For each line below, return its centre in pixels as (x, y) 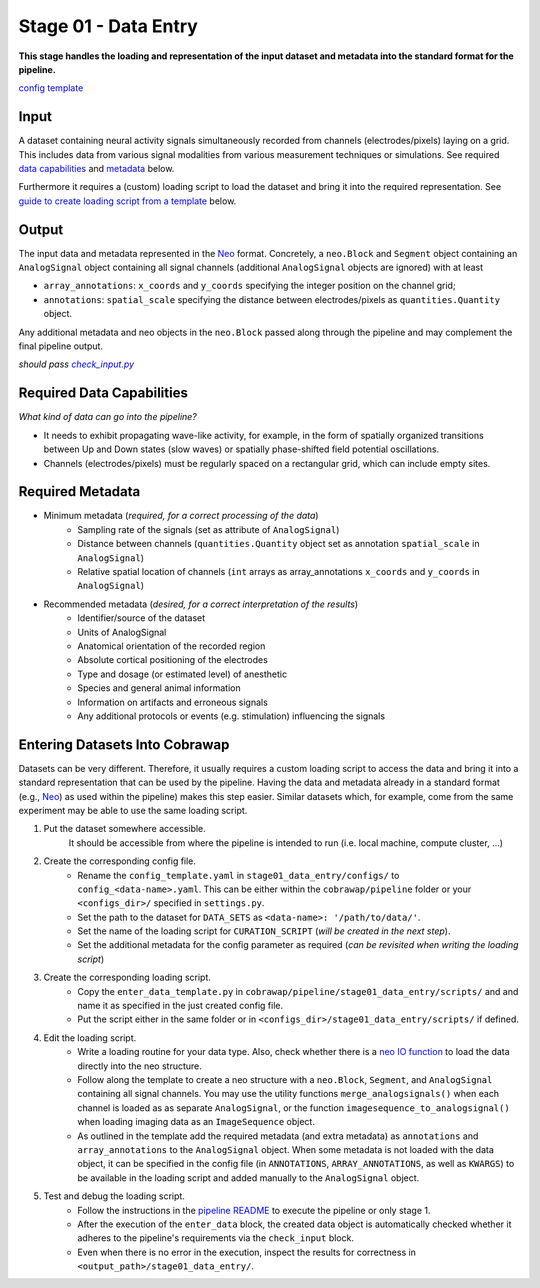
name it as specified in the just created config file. (180, 1006)
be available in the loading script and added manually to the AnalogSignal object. (248, 1177)
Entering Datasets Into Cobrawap (124, 744)
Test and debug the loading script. (114, 1196)
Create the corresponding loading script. (127, 977)
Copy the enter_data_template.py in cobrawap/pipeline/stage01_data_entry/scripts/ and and (298, 991)
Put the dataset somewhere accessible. (125, 829)
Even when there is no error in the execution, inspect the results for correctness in (247, 1252)
